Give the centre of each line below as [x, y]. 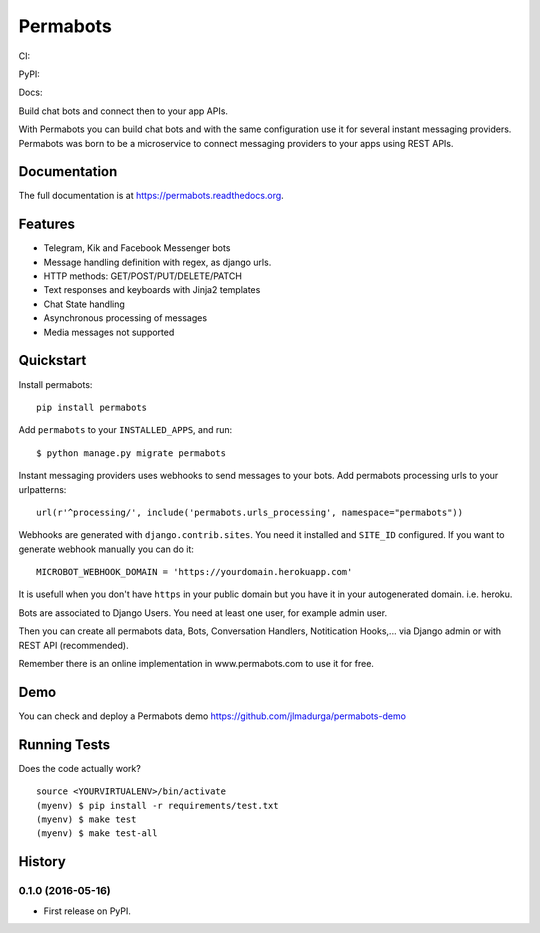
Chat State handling [84, 304]
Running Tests [64, 744]
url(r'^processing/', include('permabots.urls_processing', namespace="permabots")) [250, 512]
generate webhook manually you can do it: [106, 549]
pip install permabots [92, 407]
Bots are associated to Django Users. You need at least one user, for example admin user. [203, 612]
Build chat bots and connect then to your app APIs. [123, 111]
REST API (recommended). [73, 645]
